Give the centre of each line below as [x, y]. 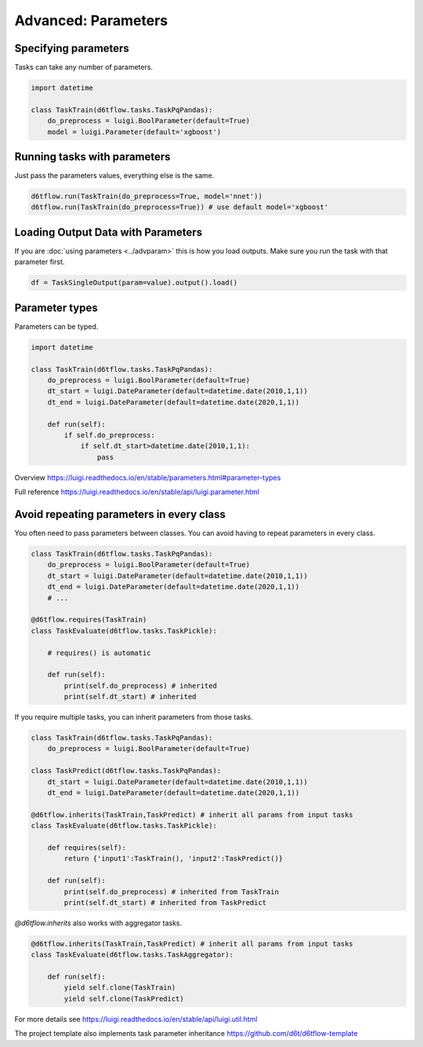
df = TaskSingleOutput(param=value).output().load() [134, 283]
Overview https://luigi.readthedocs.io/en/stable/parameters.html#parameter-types [148, 477]
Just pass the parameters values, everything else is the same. [114, 176]
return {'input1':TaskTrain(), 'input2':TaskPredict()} [174, 859]
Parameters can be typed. [56, 327]
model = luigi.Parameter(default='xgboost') [134, 132]
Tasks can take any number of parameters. [83, 67]
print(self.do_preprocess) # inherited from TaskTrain [172, 892]
